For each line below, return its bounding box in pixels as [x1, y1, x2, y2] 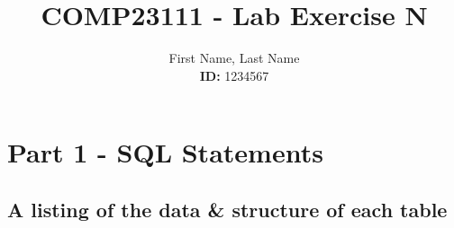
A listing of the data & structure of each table [7, 195, 448, 223]
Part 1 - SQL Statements [7, 134, 323, 171]
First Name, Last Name [168, 48, 300, 67]
